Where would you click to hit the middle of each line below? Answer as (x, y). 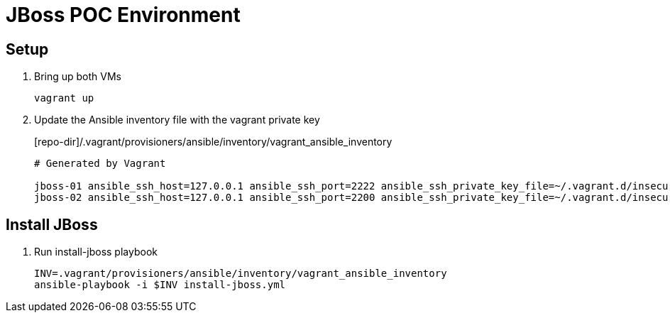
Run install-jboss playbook (96, 252)
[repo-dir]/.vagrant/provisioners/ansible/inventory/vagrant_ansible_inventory (213, 142)
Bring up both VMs (78, 77)
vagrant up (64, 98)
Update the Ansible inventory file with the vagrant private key (177, 120)
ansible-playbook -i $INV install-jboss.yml (160, 285)
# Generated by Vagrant (100, 164)
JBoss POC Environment (123, 15)
